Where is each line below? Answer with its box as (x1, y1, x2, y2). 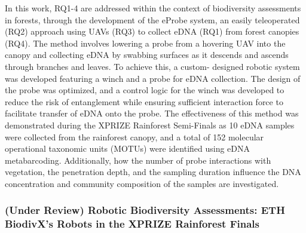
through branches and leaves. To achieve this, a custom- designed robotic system (5, 60, 300, 72)
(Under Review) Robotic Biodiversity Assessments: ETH (5, 203, 285, 217)
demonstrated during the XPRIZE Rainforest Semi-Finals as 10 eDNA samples (5, 118, 295, 131)
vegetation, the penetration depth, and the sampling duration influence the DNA (5, 165, 301, 178)
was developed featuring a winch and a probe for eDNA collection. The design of (5, 72, 301, 84)
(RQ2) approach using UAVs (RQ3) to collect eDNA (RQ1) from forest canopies (5, 25, 299, 38)
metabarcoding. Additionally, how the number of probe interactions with (5, 154, 271, 166)
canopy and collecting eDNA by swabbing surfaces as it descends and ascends (5, 48, 289, 61)
